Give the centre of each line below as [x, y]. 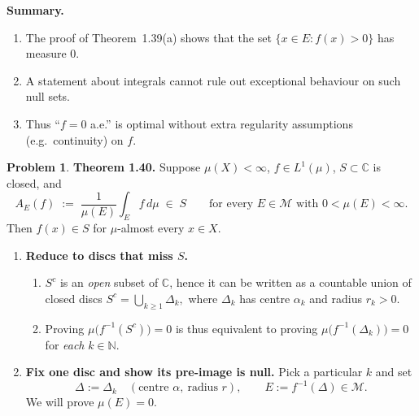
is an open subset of [109, 282]
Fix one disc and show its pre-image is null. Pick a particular [194, 372]
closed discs [74, 298]
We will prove [60, 402]
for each [65, 344]
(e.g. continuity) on [74, 139]
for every [231, 204]
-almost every [151, 228]
